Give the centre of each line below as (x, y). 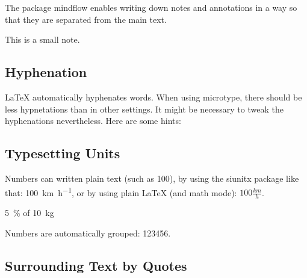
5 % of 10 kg (29, 213)
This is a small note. (42, 39)
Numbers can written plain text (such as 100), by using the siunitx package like (152, 178)
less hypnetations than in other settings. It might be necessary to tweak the (144, 109)
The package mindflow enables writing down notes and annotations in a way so (151, 7)
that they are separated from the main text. (86, 19)
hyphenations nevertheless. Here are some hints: (93, 121)
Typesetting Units (63, 153)
